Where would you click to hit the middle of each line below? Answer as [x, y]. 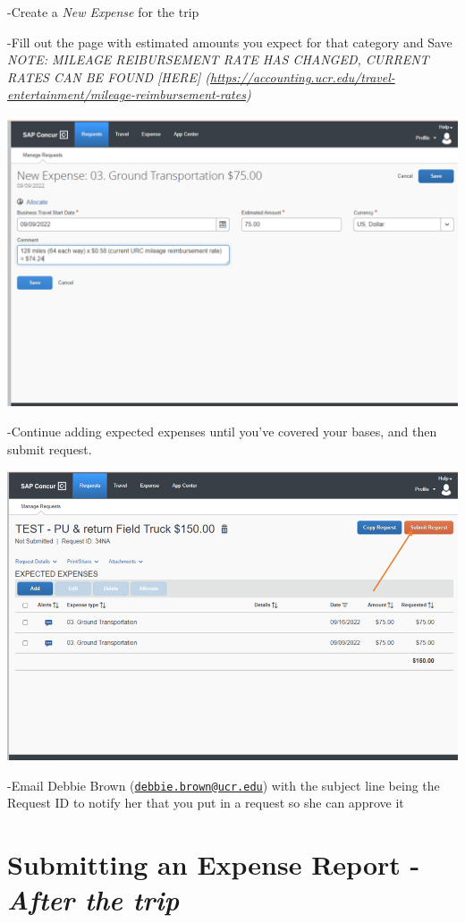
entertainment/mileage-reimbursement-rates [127, 94]
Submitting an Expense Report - [214, 864]
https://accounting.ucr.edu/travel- [303, 76]
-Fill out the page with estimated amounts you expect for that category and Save [230, 42]
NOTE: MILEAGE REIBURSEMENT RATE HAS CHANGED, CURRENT [218, 59]
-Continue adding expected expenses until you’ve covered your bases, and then [222, 432]
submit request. [50, 449]
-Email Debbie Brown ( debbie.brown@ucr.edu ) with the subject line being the [224, 785]
